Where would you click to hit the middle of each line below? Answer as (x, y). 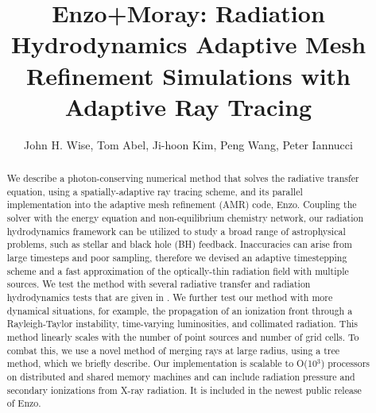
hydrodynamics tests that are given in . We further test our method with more (170, 297)
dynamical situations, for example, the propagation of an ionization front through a (180, 310)
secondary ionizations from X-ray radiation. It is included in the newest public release (184, 390)
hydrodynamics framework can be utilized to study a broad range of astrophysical (176, 231)
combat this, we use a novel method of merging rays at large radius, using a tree (173, 350)
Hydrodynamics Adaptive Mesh (188, 44)
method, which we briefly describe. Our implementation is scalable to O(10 (162, 363)
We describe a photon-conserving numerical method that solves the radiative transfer (183, 178)
